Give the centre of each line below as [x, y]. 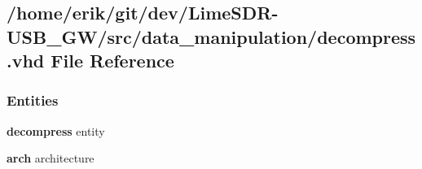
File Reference [112, 61]
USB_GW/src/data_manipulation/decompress [211, 36]
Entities [33, 100]
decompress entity [56, 130]
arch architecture [51, 158]
